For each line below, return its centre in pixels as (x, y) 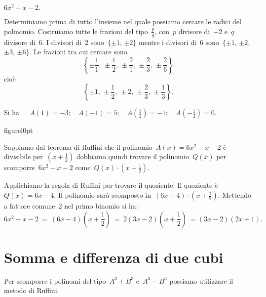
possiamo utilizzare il (201, 280)
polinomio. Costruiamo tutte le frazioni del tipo (76, 31)
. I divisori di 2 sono (73, 42)
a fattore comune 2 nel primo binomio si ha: (71, 206)
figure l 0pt (19, 130)
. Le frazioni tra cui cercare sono (78, 52)
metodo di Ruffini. (32, 290)
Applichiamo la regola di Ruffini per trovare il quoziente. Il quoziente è (111, 185)
